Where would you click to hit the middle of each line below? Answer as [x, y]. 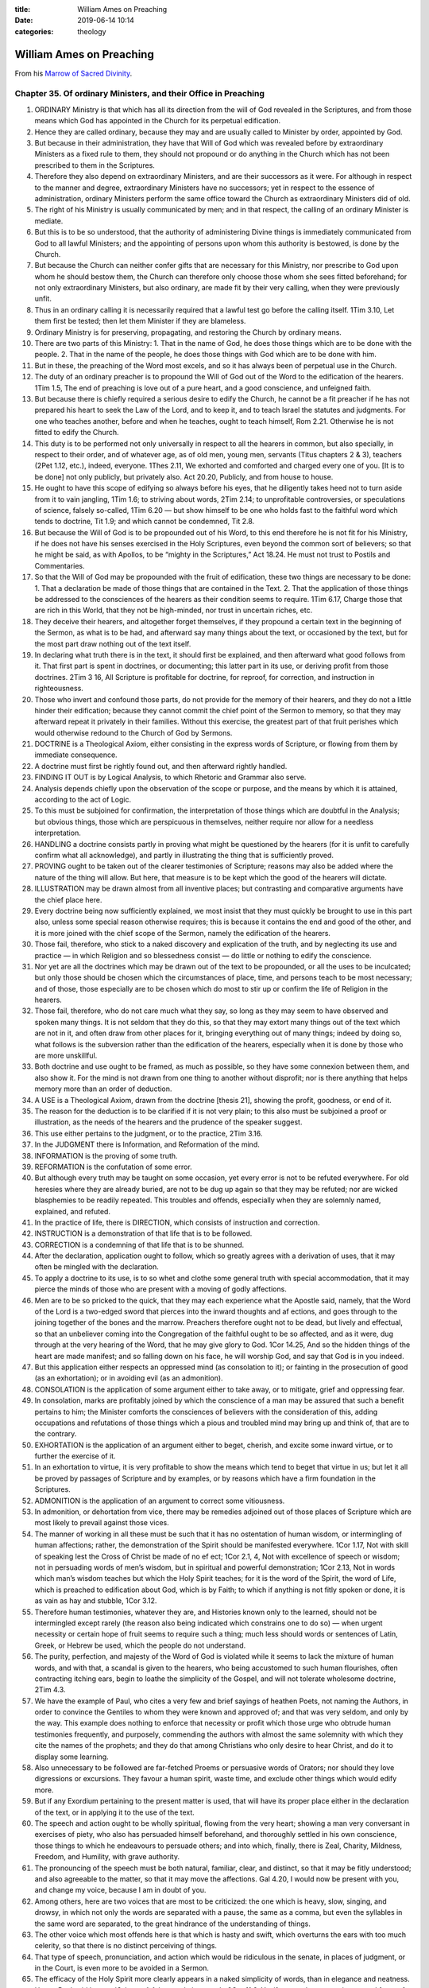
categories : [34, 31]
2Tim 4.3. [50, 1690]
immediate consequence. [76, 755]
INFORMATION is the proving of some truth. [106, 1155]
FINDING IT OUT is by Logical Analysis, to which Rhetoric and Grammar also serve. [170, 777]
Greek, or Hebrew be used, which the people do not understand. [140, 1645]
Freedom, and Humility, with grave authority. [107, 1857]
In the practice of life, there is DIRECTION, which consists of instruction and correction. [177, 1222]
